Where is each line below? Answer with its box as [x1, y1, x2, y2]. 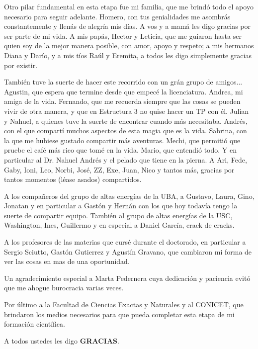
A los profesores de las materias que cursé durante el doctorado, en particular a [4, 237, 246, 247]
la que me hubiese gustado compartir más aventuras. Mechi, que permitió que [4, 135, 241, 145]
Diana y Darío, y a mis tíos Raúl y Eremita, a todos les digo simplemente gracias [4, 50, 252, 60]
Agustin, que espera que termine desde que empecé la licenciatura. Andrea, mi [4, 86, 243, 96]
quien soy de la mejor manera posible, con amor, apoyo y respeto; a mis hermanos [4, 40, 254, 51]
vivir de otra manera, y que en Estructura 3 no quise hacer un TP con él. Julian [4, 105, 249, 116]
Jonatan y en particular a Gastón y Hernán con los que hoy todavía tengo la [4, 200, 238, 211]
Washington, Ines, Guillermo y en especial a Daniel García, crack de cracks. [4, 220, 235, 230]
